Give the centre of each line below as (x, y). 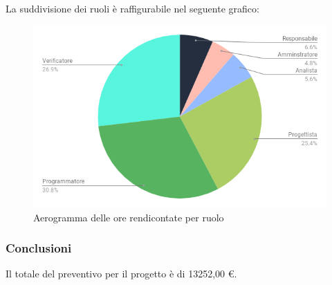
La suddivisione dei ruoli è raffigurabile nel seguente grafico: (132, 8)
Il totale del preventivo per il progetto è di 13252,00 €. (121, 274)
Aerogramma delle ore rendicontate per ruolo (129, 217)
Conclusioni (39, 248)
